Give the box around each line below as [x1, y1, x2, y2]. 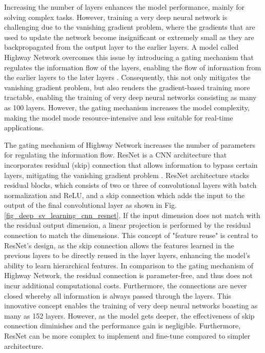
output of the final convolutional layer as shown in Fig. [4, 200, 177, 210]
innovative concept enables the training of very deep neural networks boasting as [4, 300, 258, 311]
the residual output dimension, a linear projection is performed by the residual [4, 220, 251, 230]
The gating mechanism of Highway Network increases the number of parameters [4, 139, 256, 150]
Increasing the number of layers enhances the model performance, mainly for [4, 2, 245, 12]
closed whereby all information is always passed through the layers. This [4, 290, 231, 301]
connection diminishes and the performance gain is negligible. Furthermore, [4, 320, 241, 331]
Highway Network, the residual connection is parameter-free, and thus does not [4, 270, 253, 281]
